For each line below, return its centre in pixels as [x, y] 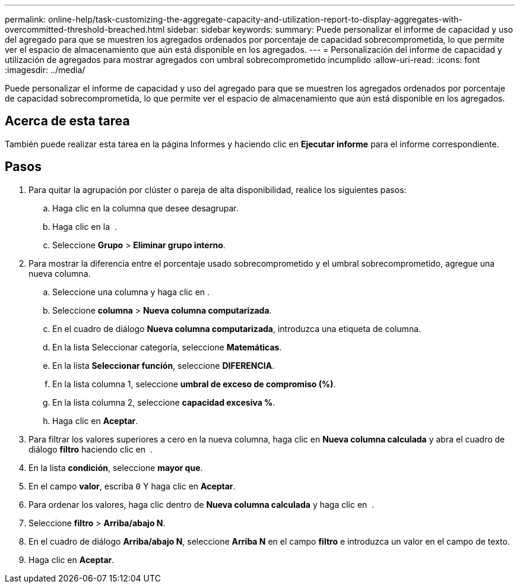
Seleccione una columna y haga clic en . [131, 292]
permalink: [26, 19]
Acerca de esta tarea [67, 121]
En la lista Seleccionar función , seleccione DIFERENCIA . [164, 365]
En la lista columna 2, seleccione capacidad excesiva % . [164, 402]
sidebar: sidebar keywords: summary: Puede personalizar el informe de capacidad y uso [340, 29]
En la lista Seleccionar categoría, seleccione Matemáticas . [167, 347]
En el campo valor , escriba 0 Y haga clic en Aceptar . [132, 486]
